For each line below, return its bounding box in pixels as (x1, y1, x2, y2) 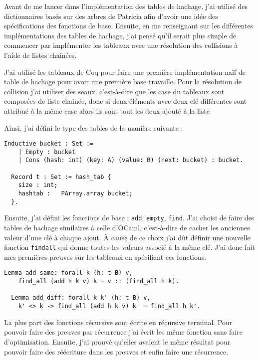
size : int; (18, 181, 58, 189)
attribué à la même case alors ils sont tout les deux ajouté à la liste (4, 105, 210, 116)
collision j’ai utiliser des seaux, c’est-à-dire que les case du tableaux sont (4, 86, 225, 96)
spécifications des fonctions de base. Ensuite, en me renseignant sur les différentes (4, 20, 254, 31)
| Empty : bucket (18, 148, 76, 156)
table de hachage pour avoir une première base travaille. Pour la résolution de (4, 76, 242, 87)
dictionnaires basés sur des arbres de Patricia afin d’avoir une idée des (4, 10, 218, 21)
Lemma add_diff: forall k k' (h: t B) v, (11, 294, 151, 302)
